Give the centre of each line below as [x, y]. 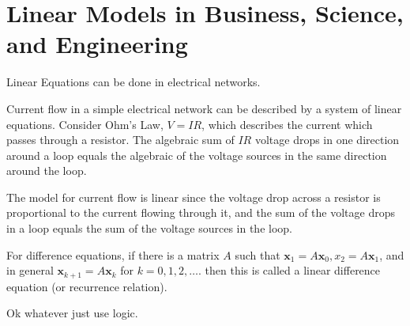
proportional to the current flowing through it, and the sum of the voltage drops [201, 212]
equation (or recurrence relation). [87, 286]
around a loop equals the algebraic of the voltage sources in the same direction [197, 155]
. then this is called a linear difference [290, 270]
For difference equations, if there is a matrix [113, 254]
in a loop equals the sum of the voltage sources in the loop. [149, 228]
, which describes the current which [287, 124]
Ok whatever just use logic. [72, 313]
